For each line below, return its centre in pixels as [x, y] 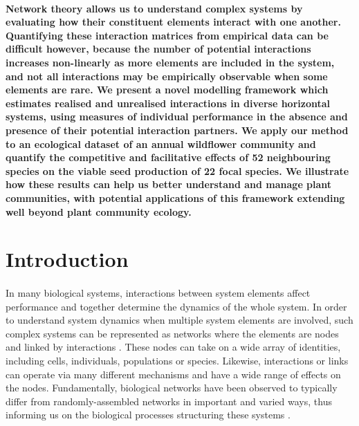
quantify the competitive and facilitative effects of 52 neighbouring [168, 157]
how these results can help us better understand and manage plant [169, 184]
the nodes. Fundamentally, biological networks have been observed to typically [172, 388]
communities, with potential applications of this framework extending [175, 197]
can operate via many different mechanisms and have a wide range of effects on [173, 374]
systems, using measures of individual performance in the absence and [177, 117]
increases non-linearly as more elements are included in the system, [170, 62]
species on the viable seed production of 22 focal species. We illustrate [177, 170]
